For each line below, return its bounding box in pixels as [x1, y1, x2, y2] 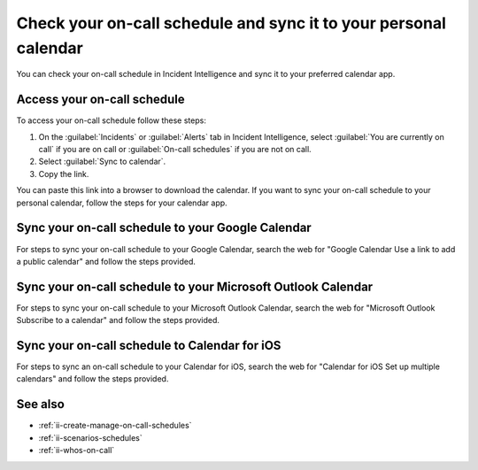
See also [16, 397, 66, 412]
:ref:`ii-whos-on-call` [38, 445, 115, 456]
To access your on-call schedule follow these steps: [16, 115, 207, 126]
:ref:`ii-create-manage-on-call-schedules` [38, 420, 192, 431]
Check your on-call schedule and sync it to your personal [16, 13, 447, 33]
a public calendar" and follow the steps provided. [16, 256, 197, 266]
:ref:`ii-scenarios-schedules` [38, 432, 143, 443]
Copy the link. [38, 168, 89, 179]
